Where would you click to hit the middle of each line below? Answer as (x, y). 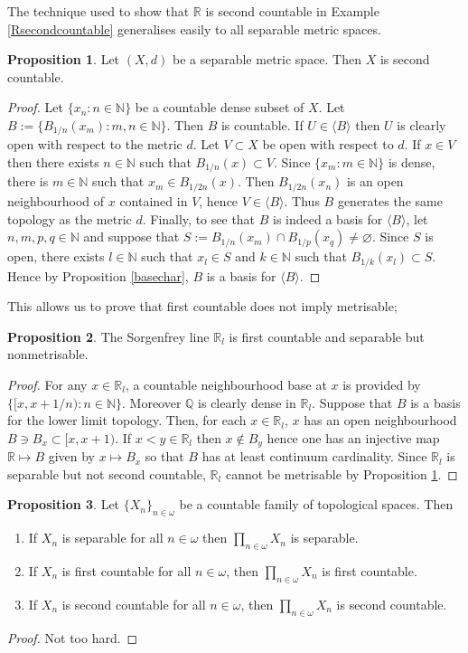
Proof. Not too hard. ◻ (73, 637)
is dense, (412, 162)
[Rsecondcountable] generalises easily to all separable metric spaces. (194, 28)
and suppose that (131, 237)
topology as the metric (70, 218)
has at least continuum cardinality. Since (314, 456)
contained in (154, 200)
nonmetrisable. (48, 354)
